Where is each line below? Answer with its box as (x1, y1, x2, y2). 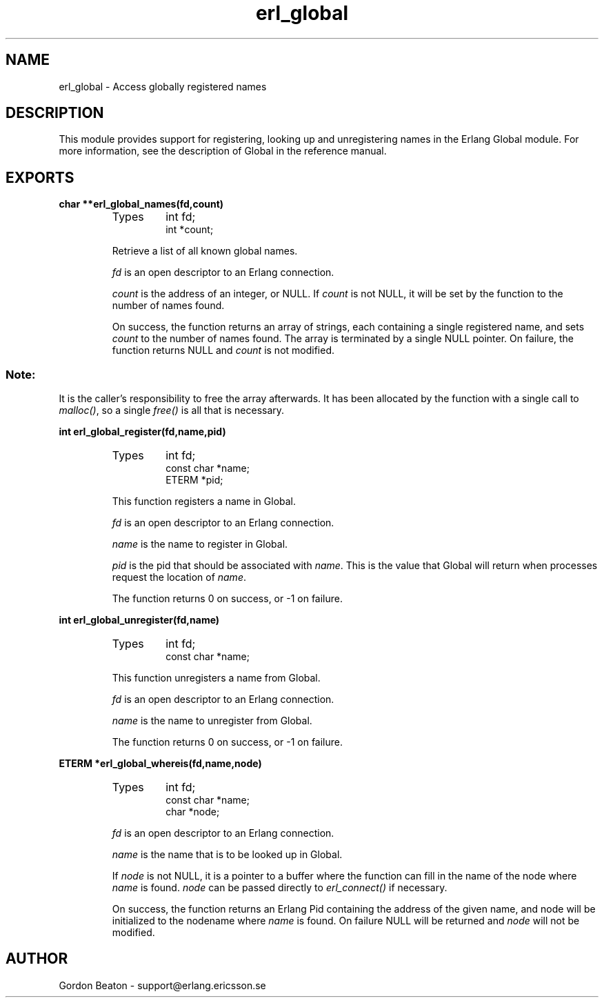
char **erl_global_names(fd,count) (59, 198, 224, 210)
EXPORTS (6, 168, 74, 186)
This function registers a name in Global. (112, 495, 296, 508)
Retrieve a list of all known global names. (112, 245, 298, 257)
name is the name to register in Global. (112, 538, 288, 550)
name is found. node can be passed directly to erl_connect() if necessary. (112, 882, 447, 894)
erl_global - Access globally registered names (59, 80, 267, 92)
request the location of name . (112, 571, 246, 584)
